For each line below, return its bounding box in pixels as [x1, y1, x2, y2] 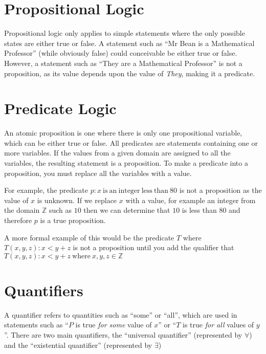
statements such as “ [4, 319, 69, 330]
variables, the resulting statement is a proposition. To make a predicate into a [4, 158, 248, 168]
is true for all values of [183, 319, 254, 330]
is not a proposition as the [179, 185, 262, 195]
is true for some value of [75, 319, 152, 330]
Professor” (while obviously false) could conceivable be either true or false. [4, 48, 237, 58]
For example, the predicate [4, 185, 88, 195]
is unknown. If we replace [37, 194, 117, 205]
